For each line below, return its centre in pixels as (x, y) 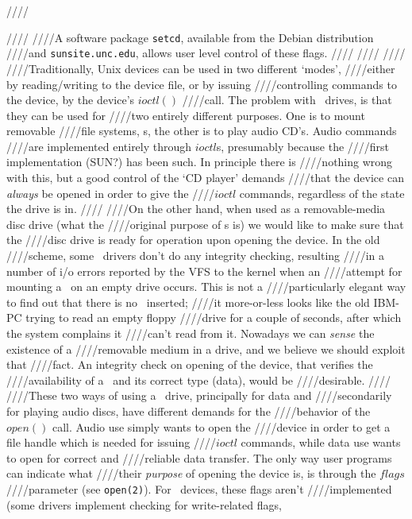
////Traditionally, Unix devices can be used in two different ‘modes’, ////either (201, 68)
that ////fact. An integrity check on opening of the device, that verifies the (190, 364)
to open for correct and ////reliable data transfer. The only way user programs (199, 457)
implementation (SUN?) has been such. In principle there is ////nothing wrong (200, 162)
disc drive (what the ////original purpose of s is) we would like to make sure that (205, 224)
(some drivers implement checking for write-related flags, (144, 504)
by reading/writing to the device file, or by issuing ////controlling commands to (202, 84)
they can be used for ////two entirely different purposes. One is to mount (186, 115)
